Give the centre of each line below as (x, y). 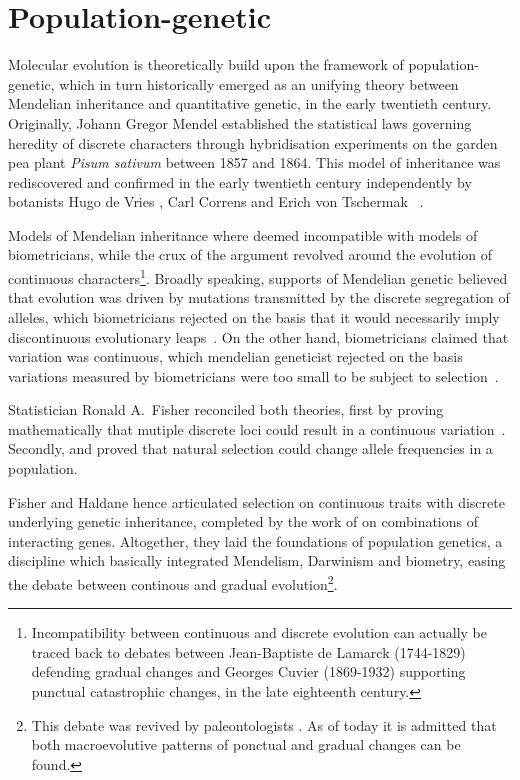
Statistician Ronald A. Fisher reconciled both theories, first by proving (226, 409)
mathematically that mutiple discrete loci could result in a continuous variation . (257, 428)
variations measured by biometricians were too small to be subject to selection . (253, 375)
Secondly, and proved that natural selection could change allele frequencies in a (250, 448)
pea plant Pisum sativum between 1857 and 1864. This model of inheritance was (254, 162)
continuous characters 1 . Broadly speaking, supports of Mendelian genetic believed (258, 276)
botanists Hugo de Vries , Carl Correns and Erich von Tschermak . (216, 201)
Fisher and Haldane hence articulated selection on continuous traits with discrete (256, 501)
